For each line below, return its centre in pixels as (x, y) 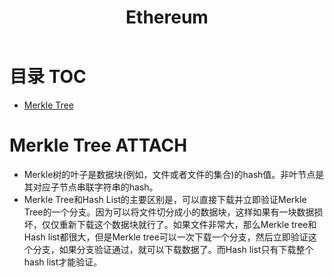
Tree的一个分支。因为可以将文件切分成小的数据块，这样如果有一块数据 (169, 212)
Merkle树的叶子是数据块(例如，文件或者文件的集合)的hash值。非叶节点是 (174, 174)
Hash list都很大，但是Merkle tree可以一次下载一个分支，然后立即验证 (166, 237)
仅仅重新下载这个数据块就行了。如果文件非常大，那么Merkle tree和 (179, 224)
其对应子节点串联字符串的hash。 (91, 187)
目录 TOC (48, 77)
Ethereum (167, 17)
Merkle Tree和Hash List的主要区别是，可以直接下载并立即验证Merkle (165, 199)
